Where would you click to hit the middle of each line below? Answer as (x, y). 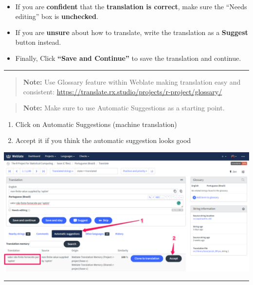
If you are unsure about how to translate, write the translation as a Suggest (132, 32)
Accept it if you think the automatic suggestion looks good (103, 140)
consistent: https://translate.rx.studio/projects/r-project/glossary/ (123, 91)
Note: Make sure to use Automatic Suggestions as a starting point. (124, 108)
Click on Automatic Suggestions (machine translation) (96, 124)
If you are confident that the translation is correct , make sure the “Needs (131, 6)
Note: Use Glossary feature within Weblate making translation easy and (132, 81)
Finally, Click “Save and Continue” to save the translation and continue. (128, 58)
